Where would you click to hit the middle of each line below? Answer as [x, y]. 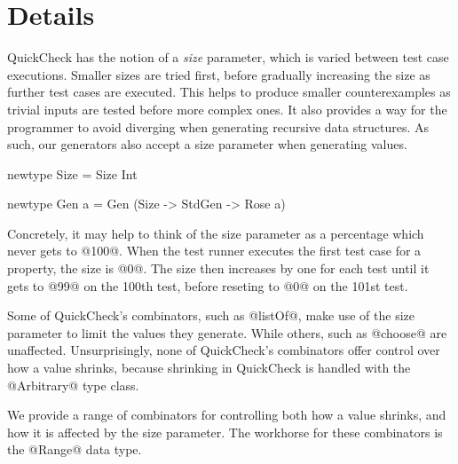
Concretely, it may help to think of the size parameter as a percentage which [216, 233]
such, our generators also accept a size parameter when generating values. [207, 144]
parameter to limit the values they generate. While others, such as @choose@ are [227, 332]
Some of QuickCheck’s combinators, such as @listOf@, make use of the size [211, 315]
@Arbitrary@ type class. [73, 385]
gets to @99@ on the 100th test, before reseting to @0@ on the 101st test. [208, 285]
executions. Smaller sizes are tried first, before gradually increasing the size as [219, 74]
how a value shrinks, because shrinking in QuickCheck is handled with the [209, 368]
